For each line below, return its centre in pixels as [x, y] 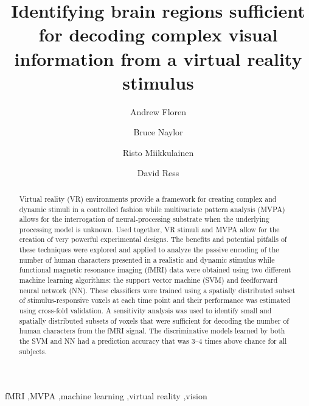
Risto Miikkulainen [158, 152]
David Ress [158, 173]
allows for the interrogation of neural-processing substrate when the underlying [144, 219]
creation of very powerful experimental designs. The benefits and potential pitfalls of [153, 239]
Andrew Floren [158, 111]
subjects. [33, 351]
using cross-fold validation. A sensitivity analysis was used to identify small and [145, 311]
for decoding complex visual [158, 34]
